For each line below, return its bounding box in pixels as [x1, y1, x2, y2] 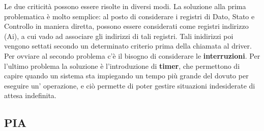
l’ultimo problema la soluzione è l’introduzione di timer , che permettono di [4, 60, 240, 71]
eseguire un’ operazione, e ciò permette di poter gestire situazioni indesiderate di [4, 80, 255, 91]
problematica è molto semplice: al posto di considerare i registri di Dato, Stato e [4, 11, 255, 21]
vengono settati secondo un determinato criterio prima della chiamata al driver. [4, 40, 252, 51]
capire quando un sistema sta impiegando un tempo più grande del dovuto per [4, 70, 249, 81]
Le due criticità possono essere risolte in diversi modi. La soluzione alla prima [4, 1, 246, 11]
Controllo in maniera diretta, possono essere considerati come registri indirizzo [4, 21, 249, 31]
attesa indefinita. [4, 90, 56, 101]
